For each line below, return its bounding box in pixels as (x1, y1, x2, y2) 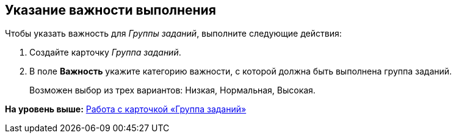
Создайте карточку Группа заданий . (29, 47, 181, 58)
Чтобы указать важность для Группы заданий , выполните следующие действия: (5, 28, 342, 39)
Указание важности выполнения (5, 2, 216, 18)
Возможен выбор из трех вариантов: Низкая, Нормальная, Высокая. (29, 85, 316, 96)
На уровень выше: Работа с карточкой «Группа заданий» (5, 104, 247, 115)
